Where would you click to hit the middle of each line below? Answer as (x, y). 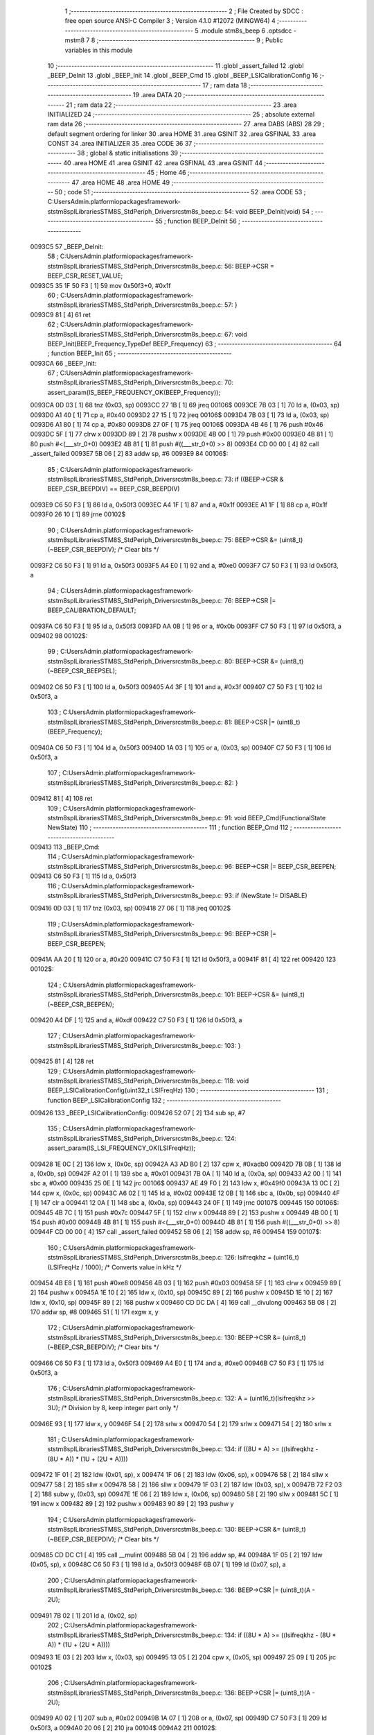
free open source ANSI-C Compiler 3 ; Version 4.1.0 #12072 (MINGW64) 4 (170, 21)
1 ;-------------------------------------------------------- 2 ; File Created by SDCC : (184, 11)
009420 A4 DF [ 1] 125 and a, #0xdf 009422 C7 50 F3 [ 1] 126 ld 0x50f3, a (136, 1019)
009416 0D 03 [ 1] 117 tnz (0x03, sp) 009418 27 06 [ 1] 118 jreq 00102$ (131, 908)
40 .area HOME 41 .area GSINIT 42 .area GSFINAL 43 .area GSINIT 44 (163, 162)
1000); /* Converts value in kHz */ (133, 1267)
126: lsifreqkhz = (248, 1258)
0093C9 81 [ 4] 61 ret (61, 314)
